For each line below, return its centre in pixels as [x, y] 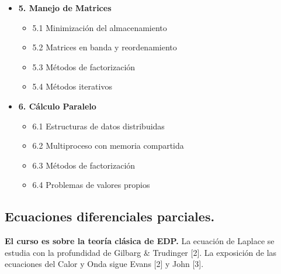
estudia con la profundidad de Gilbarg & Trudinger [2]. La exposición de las [141, 252]
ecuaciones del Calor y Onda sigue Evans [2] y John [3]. [104, 264]
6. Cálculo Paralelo [57, 106]
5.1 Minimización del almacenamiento [100, 27]
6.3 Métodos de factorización [84, 165]
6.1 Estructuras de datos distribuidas [98, 126]
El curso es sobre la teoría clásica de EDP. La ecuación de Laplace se [140, 241]
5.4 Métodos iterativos [72, 86]
